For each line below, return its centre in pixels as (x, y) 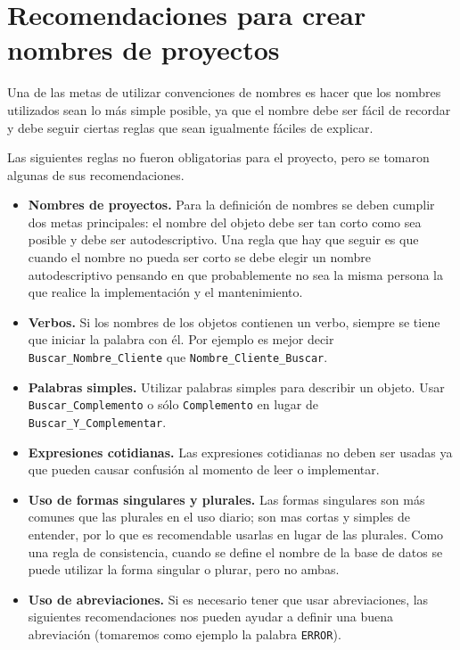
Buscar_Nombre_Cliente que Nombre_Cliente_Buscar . (178, 357)
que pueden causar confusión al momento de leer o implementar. (204, 469)
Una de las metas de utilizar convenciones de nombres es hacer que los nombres (224, 92)
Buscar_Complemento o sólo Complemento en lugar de (173, 404)
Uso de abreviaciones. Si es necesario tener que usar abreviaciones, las (228, 599)
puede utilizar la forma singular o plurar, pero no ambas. (184, 569)
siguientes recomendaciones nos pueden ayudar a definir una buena (210, 617)
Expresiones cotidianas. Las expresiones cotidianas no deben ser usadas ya (240, 452)
